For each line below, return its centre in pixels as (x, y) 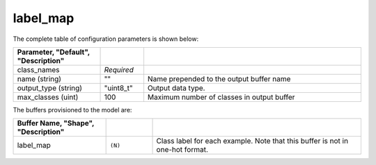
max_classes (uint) (48, 97)
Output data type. (176, 88)
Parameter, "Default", (54, 52)
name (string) (39, 78)
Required (119, 69)
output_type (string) (50, 88)
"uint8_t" (118, 88)
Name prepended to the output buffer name (219, 78)
